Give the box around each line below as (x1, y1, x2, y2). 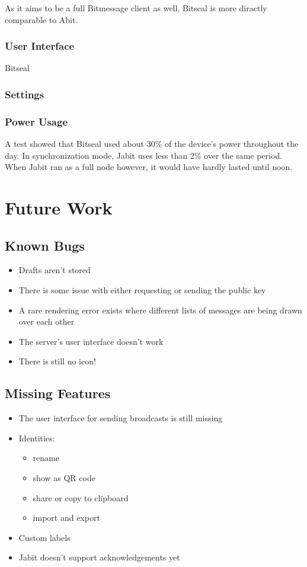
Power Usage (5, 114, 68, 129)
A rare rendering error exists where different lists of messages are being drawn (18, 303, 302, 316)
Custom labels (18, 531, 71, 543)
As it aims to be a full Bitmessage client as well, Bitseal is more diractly (5, 2, 267, 14)
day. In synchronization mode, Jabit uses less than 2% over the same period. (5, 149, 283, 161)
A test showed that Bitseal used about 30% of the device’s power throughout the (5, 137, 299, 150)
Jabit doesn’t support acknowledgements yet (18, 551, 180, 563)
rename (33, 451, 59, 464)
